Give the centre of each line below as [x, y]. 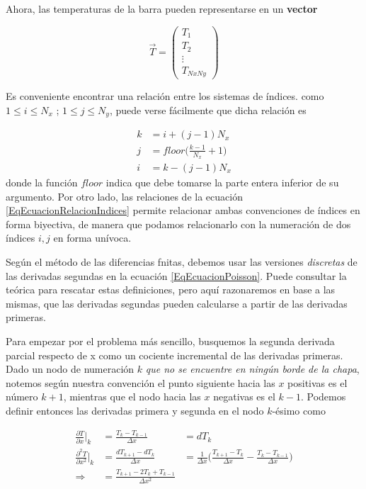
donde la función [42, 182]
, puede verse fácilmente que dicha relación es [208, 109]
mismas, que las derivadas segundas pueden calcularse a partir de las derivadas [177, 303]
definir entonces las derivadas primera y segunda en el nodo [135, 410]
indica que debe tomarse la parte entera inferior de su [222, 182]
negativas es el [244, 397]
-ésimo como [299, 410]
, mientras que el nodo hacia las [132, 397]
